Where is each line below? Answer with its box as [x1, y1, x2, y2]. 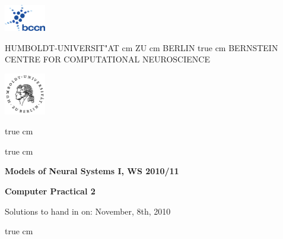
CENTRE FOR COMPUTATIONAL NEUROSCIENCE [5, 53, 210, 65]
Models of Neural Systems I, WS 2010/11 [5, 165, 179, 177]
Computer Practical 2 [5, 184, 96, 197]
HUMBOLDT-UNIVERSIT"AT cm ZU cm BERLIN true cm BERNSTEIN [5, 41, 278, 54]
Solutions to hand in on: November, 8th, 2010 [5, 205, 171, 217]
